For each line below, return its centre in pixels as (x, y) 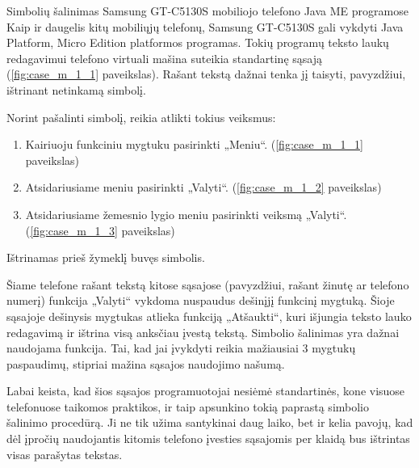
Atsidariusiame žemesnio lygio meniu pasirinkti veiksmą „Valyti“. (186, 214)
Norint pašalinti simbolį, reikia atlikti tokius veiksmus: (141, 117)
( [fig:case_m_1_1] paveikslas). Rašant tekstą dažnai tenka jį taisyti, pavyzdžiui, (206, 74)
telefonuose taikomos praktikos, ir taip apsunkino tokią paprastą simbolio (188, 406)
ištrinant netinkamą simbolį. (76, 89)
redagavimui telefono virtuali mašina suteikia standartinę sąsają (164, 58)
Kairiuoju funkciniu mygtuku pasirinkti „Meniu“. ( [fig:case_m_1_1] (194, 144)
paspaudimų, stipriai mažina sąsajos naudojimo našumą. (146, 363)
